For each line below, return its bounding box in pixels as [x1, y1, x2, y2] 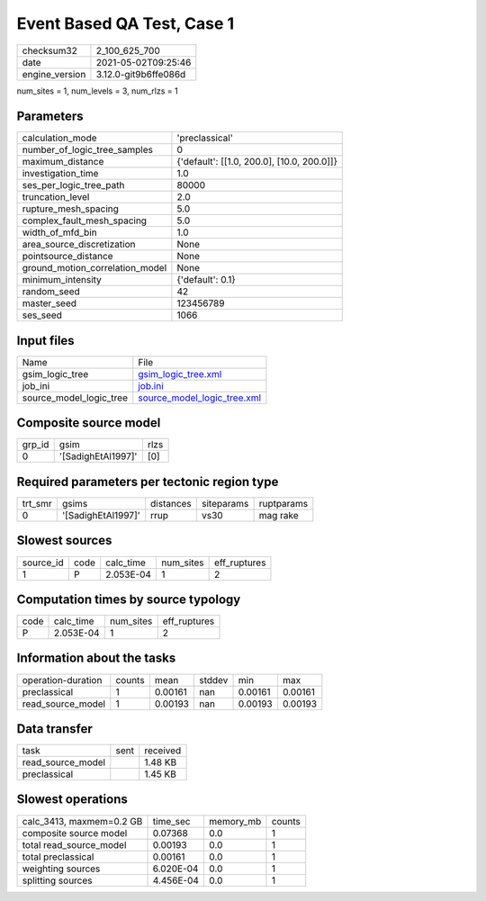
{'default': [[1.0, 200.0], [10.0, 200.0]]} [176, 156, 337, 168]
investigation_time [22, 167, 99, 180]
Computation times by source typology [16, 591, 241, 607]
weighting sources [22, 862, 101, 875]
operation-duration [22, 673, 103, 686]
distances [149, 498, 193, 509]
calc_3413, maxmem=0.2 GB [22, 815, 143, 827]
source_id [22, 556, 64, 569]
